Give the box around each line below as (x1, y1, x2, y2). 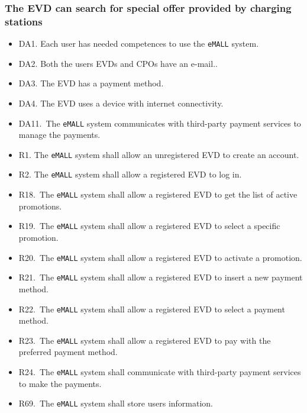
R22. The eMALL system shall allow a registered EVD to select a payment (18, 302, 285, 315)
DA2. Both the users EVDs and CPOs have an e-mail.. (18, 57, 218, 69)
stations (5, 14, 43, 28)
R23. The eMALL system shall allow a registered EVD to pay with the (18, 334, 271, 346)
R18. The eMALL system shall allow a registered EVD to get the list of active (18, 188, 298, 201)
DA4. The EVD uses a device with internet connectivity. (18, 96, 224, 109)
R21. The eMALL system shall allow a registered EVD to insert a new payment (18, 271, 303, 283)
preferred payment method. (18, 346, 118, 358)
